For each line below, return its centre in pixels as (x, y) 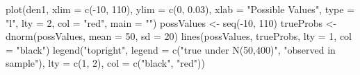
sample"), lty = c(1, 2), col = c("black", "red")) (105, 63)
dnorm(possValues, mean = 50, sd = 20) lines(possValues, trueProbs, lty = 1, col (179, 36)
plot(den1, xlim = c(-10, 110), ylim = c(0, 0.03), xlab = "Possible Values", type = (180, 9)
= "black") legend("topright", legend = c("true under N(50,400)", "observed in (171, 49)
